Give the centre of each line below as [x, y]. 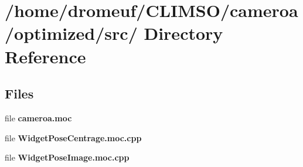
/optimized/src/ [71, 33]
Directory [183, 33]
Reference [45, 56]
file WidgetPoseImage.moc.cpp [67, 157]
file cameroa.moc [38, 117]
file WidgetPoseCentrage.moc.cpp [73, 137]
